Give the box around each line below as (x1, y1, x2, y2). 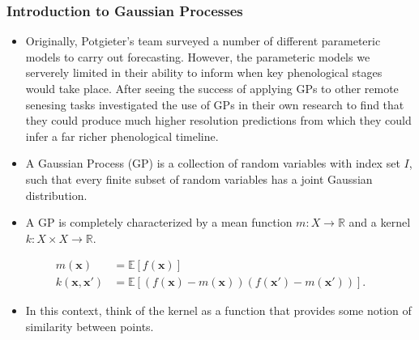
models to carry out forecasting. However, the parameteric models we (25, 48, 370, 65)
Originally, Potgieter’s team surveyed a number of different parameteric (25, 32, 381, 49)
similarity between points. (25, 318, 154, 334)
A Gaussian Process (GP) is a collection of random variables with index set (25, 155, 400, 172)
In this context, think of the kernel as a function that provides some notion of (25, 302, 412, 319)
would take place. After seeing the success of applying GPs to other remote (25, 80, 399, 96)
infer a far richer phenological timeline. (25, 127, 219, 144)
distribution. (25, 186, 88, 203)
